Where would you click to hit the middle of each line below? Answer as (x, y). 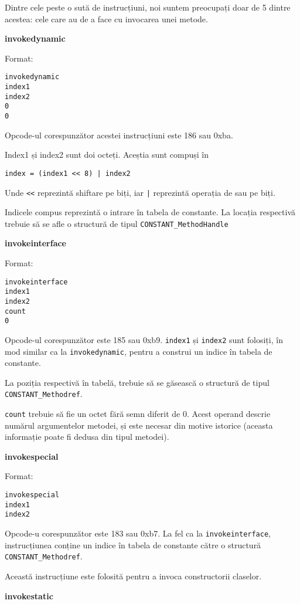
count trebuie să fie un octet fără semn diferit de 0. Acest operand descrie (138, 414)
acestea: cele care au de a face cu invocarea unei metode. (106, 18)
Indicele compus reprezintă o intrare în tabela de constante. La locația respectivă (150, 212)
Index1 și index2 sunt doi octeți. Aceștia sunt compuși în (107, 155)
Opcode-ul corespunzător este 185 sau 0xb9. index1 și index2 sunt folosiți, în (144, 339)
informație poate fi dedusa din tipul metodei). (87, 437)
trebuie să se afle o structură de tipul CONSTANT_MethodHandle (117, 223)
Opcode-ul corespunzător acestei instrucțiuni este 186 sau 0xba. (119, 135)
